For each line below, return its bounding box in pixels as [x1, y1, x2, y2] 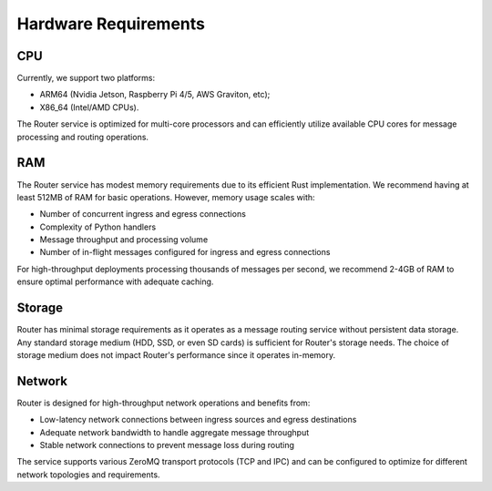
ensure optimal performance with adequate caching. [16, 276, 214, 287]
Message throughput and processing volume [39, 234, 209, 245]
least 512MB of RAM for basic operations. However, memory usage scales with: [16, 191, 315, 202]
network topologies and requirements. [16, 469, 160, 480]
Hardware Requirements [16, 14, 205, 34]
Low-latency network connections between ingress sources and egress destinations [39, 414, 357, 425]
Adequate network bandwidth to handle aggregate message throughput [39, 426, 310, 437]
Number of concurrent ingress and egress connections [39, 209, 246, 220]
